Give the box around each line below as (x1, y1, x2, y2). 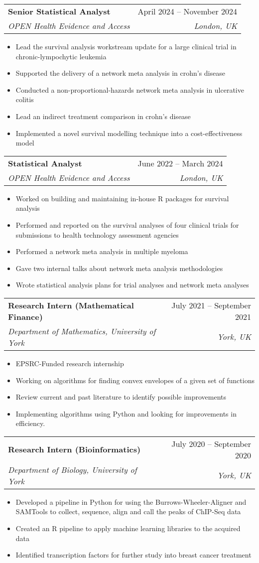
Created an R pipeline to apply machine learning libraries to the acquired (15, 523, 241, 534)
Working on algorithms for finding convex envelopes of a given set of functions (15, 375, 255, 385)
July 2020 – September (171, 437, 251, 449)
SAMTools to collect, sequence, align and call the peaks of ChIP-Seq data (15, 506, 241, 517)
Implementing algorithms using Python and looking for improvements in (15, 408, 237, 419)
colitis (15, 94, 34, 105)
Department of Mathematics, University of (8, 325, 156, 337)
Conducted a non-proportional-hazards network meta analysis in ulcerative (15, 84, 244, 95)
